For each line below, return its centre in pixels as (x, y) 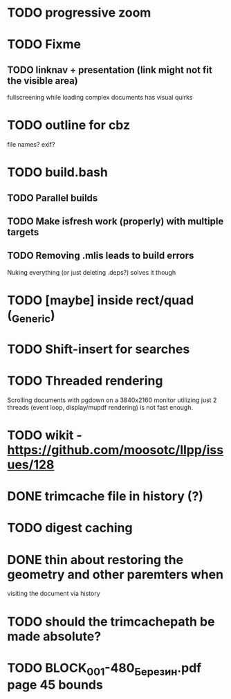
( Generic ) (31, 316)
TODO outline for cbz (68, 125)
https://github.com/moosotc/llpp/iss (115, 450)
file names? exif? (31, 145)
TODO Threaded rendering (85, 381)
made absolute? (54, 636)
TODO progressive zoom (79, 13)
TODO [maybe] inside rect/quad (101, 301)
